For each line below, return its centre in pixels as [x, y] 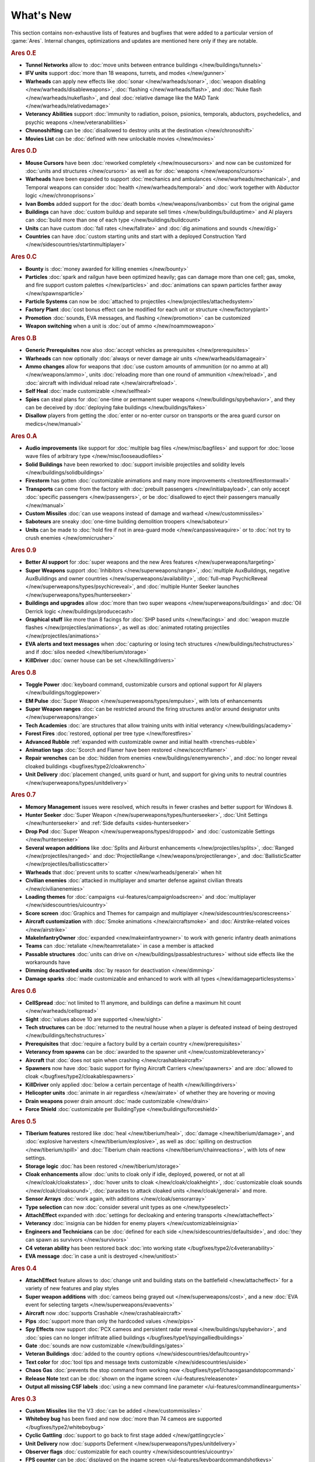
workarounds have [48, 963]
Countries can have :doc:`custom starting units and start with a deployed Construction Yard [136, 236]
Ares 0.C [24, 257]
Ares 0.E [23, 53]
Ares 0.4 [24, 1268]
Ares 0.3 [24, 1399]
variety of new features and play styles [72, 1288]
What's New [41, 15]
